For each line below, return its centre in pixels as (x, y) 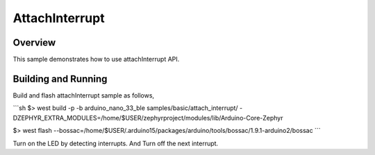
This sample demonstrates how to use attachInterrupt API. (96, 60)
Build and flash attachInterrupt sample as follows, (84, 95)
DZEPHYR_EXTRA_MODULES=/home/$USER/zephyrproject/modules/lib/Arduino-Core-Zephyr (148, 118)
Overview (34, 43)
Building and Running (60, 79)
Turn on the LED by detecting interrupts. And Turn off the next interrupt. (116, 143)
